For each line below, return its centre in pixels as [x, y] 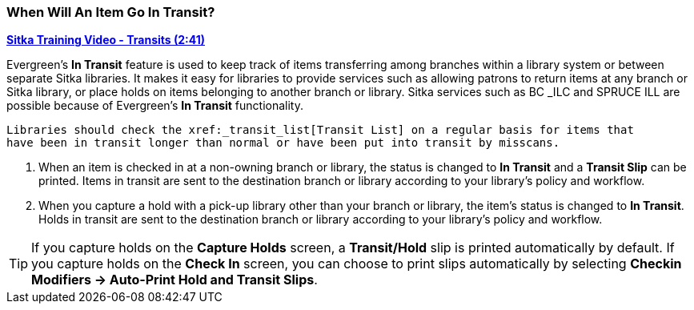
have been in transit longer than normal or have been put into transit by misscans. [283, 143]
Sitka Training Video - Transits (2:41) [106, 40]
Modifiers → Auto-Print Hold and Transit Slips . [175, 280]
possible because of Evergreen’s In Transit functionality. [155, 106]
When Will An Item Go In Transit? [111, 12]
